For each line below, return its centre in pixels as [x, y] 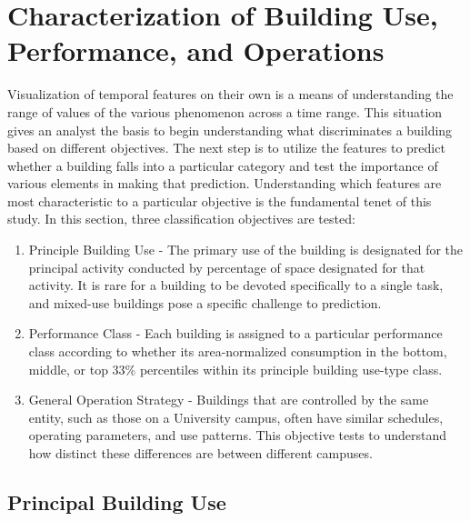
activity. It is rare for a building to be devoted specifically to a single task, [236, 285]
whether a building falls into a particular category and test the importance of [223, 165]
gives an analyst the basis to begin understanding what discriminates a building [230, 130]
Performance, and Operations [196, 50]
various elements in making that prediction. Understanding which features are [225, 183]
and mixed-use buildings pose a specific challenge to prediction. [205, 302]
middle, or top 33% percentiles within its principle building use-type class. [235, 369]
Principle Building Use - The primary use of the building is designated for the [246, 250]
